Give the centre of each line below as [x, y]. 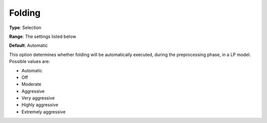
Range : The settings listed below [43, 36]
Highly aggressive [40, 105]
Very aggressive [38, 98]
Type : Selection [25, 28]
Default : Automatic [28, 46]
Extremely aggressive [44, 112]
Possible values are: [30, 61]
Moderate [31, 84]
